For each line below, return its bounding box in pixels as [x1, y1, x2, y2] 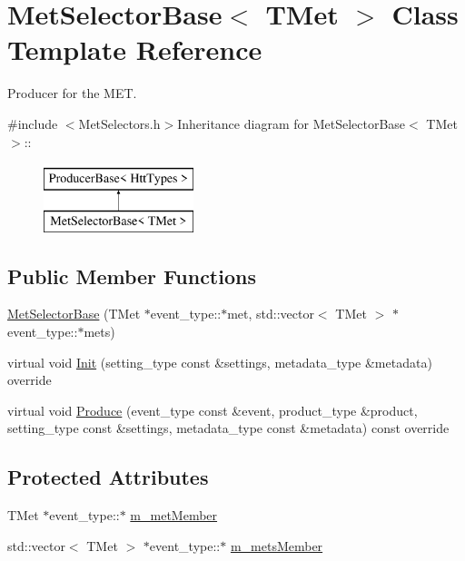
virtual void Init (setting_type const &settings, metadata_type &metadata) [7, 352, 432, 371]
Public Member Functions [7, 261, 256, 290]
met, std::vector [227, 304, 314, 323]
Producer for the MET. [7, 84, 137, 103]
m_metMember [130, 506, 218, 525]
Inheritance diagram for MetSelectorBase [177, 113, 406, 133]
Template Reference [7, 31, 262, 68]
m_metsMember [230, 536, 323, 555]
